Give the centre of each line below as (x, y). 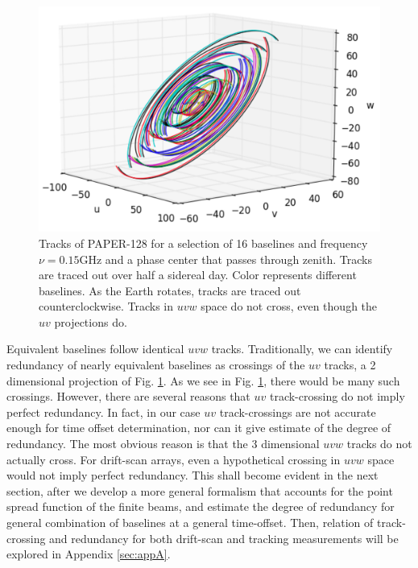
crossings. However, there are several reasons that (128, 396)
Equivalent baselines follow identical (95, 349)
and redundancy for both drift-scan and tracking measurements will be (224, 538)
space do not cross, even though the (289, 306)
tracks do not (379, 444)
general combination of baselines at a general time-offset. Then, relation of (190, 522)
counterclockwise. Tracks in (106, 306)
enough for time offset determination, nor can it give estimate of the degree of (199, 428)
